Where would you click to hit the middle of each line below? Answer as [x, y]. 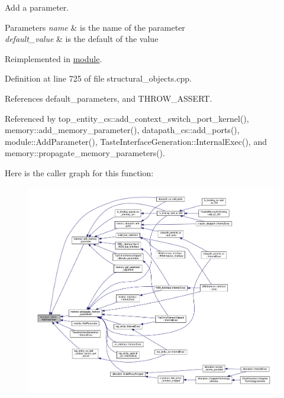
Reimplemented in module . [54, 58]
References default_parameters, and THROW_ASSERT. [109, 98]
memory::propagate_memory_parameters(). [85, 153]
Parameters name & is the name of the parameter [95, 27]
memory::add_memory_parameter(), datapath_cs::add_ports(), [122, 130]
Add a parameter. [37, 7]
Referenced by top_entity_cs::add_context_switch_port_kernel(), [127, 118]
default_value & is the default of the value [82, 39]
